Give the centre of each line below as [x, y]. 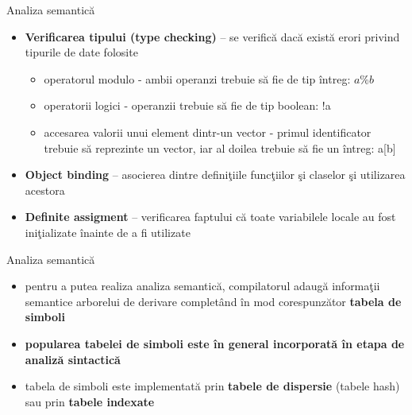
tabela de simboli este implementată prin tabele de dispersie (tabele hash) [212, 386]
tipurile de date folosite [81, 52]
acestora [45, 190]
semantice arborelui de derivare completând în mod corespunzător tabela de [213, 301]
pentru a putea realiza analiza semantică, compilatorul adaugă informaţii [202, 286]
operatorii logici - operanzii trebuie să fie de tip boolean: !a [187, 105]
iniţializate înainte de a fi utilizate [108, 232]
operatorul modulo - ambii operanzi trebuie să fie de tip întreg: [197, 78]
